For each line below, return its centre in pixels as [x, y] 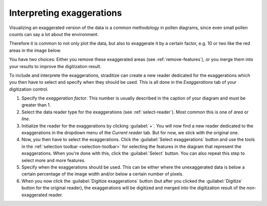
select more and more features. [54, 160]
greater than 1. [36, 105]
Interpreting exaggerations [66, 13]
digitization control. [29, 89]
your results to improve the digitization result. [55, 66]
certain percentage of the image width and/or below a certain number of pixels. [103, 174]
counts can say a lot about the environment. [54, 34]
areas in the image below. [35, 50]
